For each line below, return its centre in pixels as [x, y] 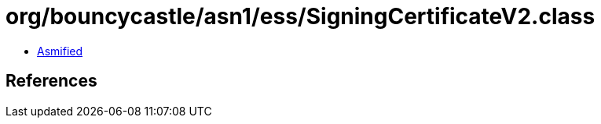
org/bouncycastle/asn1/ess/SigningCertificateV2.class [300, 16]
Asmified [60, 51]
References [51, 81]
